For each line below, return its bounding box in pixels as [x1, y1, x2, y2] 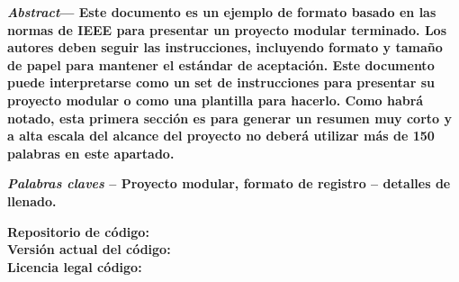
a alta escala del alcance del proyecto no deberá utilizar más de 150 [7, 126, 435, 145]
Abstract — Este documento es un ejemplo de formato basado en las [7, 3, 436, 21]
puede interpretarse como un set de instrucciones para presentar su [7, 73, 435, 92]
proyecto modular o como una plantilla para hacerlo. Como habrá [7, 90, 424, 109]
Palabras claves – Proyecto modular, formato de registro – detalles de [7, 174, 451, 193]
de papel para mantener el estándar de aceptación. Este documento [7, 55, 435, 74]
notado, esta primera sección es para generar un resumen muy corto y [7, 108, 452, 127]
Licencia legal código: [7, 257, 142, 276]
